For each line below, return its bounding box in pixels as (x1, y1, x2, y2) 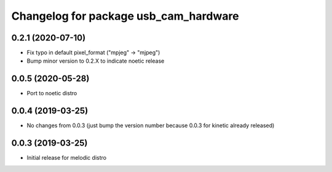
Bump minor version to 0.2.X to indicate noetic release (26, 57, 165, 64)
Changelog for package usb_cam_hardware (11, 9, 239, 23)
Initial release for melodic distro (26, 154, 107, 162)
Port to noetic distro (26, 90, 77, 97)
